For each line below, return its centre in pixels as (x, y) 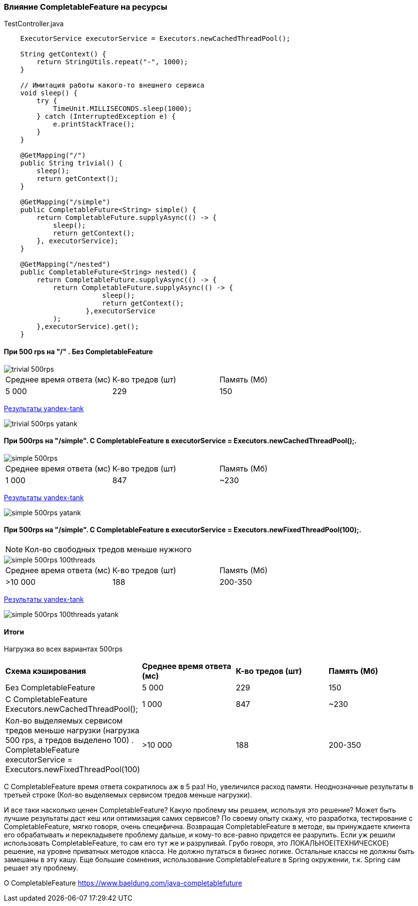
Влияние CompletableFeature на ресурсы (86, 7)
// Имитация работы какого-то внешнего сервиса (112, 85)
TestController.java (34, 24)
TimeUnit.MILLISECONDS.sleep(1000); (123, 109)
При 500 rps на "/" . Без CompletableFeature (78, 351)
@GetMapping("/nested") (65, 264)
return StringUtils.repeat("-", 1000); (112, 62)
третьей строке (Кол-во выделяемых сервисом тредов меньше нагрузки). (128, 795)
